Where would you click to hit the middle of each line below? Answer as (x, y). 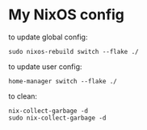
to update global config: (48, 37)
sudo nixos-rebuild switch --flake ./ (73, 51)
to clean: (23, 96)
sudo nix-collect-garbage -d (57, 118)
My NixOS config (67, 15)
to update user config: (45, 67)
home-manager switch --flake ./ (63, 81)
